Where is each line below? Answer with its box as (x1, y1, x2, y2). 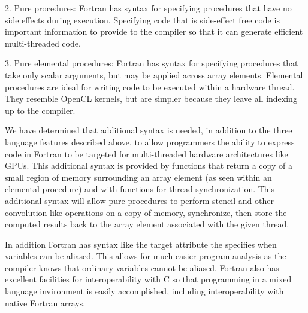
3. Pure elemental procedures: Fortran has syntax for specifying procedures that (5, 57, 298, 69)
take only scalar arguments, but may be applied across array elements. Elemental (5, 68, 303, 81)
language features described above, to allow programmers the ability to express (5, 135, 295, 148)
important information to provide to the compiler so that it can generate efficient (5, 25, 303, 38)
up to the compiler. (5, 104, 76, 116)
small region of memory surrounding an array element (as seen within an (5, 171, 272, 183)
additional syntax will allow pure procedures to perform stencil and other (5, 194, 274, 206)
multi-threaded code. (5, 37, 81, 49)
